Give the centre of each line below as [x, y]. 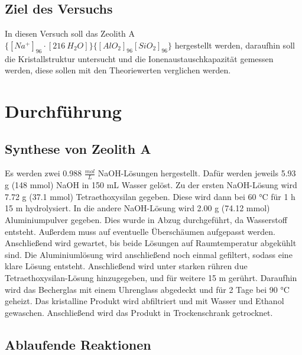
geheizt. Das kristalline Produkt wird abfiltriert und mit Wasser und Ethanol [144, 301]
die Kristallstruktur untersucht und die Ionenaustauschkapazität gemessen [139, 58]
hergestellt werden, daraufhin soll [235, 45]
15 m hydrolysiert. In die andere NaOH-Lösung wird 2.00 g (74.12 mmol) [137, 208]
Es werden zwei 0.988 [43, 173]
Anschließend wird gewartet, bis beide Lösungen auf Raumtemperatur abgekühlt [151, 243]
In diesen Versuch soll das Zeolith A [70, 33]
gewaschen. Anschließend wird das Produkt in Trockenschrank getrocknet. [139, 312]
